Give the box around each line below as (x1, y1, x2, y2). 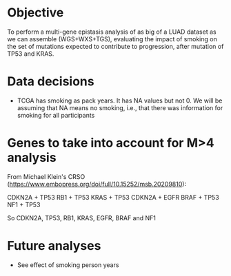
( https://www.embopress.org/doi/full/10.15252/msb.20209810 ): (7, 180, 187, 188)
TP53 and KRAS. (7, 50, 54, 58)
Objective (7, 5, 64, 21)
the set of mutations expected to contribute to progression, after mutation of (7, 42, 224, 50)
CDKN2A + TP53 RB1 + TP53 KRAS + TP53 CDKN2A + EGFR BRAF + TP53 (7, 193, 219, 201)
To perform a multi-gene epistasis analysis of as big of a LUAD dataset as (7, 28, 217, 36)
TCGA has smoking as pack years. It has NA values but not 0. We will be (17, 96, 223, 105)
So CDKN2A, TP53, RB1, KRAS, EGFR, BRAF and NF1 (7, 213, 157, 222)
